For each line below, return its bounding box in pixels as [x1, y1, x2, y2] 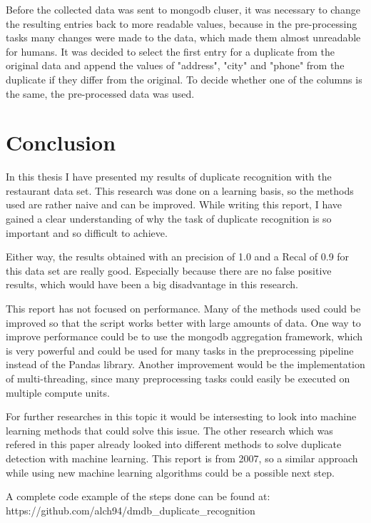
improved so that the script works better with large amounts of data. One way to [6, 315, 361, 330]
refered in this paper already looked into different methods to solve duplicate [6, 437, 342, 452]
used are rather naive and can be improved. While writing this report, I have [6, 197, 342, 212]
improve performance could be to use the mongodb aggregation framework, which [6, 329, 363, 344]
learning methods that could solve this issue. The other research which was [6, 422, 333, 437]
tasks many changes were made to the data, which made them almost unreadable [6, 30, 361, 45]
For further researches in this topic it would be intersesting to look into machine [6, 409, 357, 424]
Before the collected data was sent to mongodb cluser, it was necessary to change [6, 2, 360, 16]
